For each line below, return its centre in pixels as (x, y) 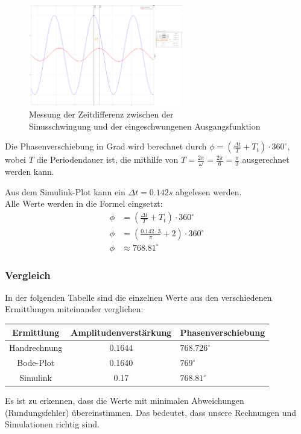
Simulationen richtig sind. (52, 424)
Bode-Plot (36, 363)
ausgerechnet (266, 159)
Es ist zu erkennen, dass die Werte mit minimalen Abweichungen (125, 401)
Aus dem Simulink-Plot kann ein (65, 191)
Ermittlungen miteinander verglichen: (74, 309)
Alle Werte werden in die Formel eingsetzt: (84, 203)
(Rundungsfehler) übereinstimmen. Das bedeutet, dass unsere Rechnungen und (151, 412)
